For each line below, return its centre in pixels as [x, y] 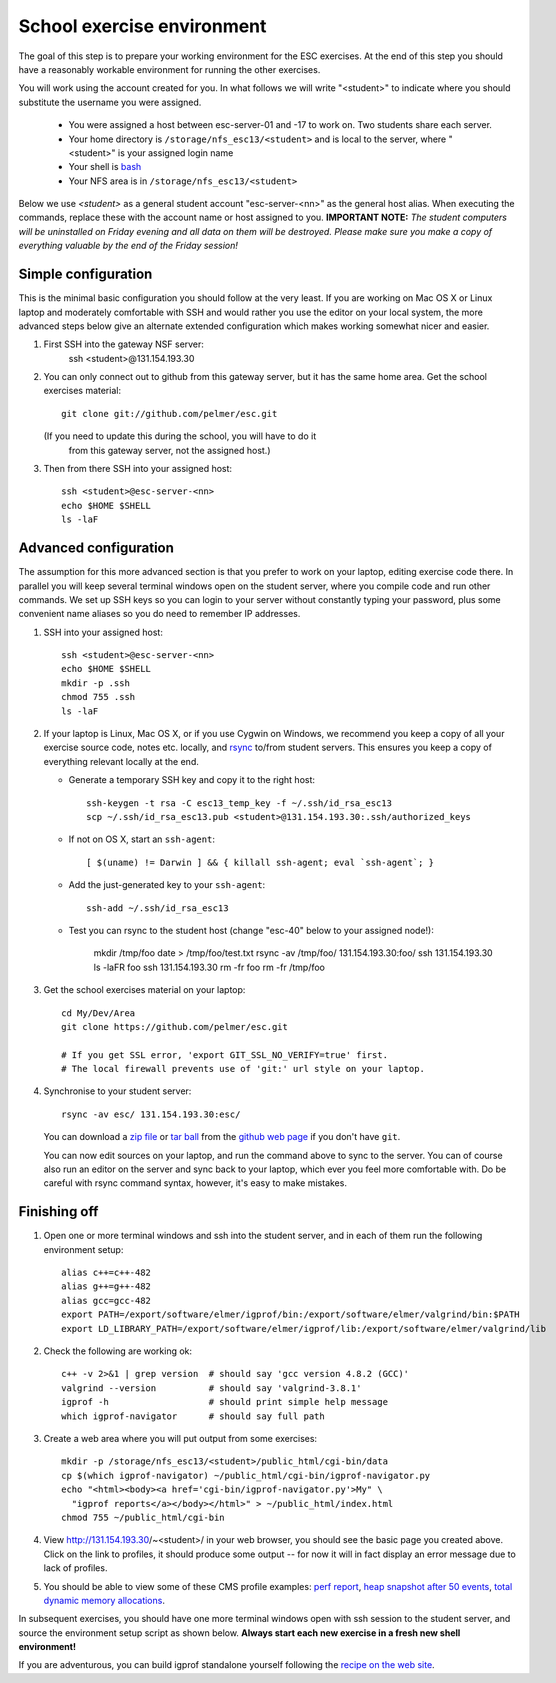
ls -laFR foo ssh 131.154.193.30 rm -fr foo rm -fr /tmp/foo [209, 967]
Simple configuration [85, 274]
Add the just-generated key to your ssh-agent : [167, 885]
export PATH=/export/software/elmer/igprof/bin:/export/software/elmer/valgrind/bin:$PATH [290, 1314]
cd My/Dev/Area [98, 1013]
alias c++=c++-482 [106, 1273]
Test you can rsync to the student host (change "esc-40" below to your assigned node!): [251, 930]
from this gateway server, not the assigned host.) [169, 450]
